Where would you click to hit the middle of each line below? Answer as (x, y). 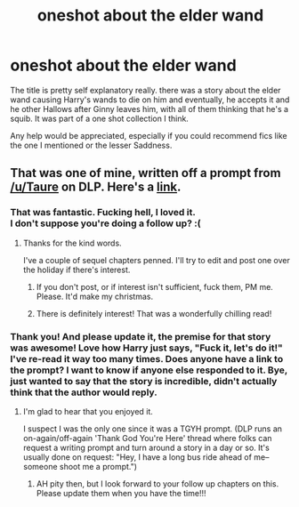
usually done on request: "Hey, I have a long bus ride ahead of (137, 457)
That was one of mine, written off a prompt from (145, 173)
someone (40, 466)
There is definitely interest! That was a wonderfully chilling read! (154, 313)
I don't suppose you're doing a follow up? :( (105, 223)
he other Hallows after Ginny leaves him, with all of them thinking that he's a (149, 109)
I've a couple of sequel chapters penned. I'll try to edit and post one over (156, 260)
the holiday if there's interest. (77, 270)
